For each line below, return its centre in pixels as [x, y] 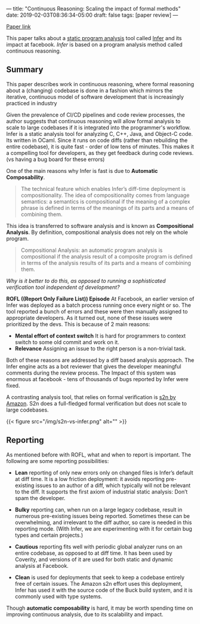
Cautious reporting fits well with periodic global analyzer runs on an [99, 546]
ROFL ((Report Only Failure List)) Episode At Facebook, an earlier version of [100, 299]
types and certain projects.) [49, 535]
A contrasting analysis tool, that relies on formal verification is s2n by [91, 397]
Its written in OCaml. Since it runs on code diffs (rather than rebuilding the [97, 140]
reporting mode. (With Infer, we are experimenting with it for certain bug [103, 528]
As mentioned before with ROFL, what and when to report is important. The [99, 455]
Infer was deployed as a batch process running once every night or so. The [99, 305]
